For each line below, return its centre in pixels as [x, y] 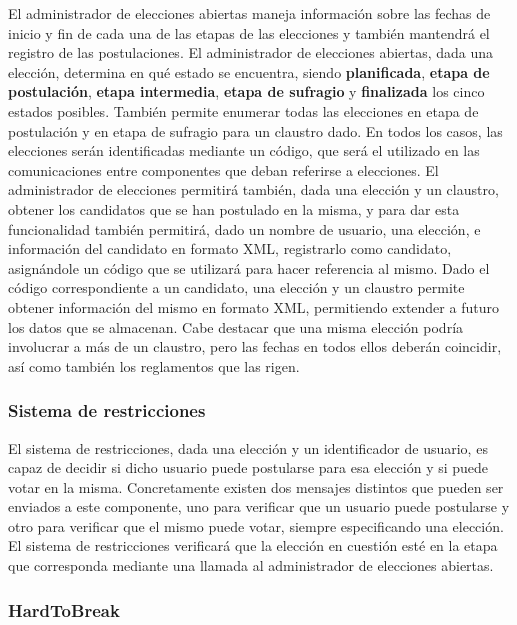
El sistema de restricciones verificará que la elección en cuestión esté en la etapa [253, 545]
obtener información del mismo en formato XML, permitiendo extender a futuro [253, 306]
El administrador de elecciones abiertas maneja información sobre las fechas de [249, 13]
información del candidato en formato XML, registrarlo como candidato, [230, 248]
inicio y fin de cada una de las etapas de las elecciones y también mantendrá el [249, 32]
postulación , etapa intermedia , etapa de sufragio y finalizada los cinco [246, 91]
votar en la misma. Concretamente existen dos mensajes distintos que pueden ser [256, 486]
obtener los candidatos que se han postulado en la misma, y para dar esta [234, 208]
